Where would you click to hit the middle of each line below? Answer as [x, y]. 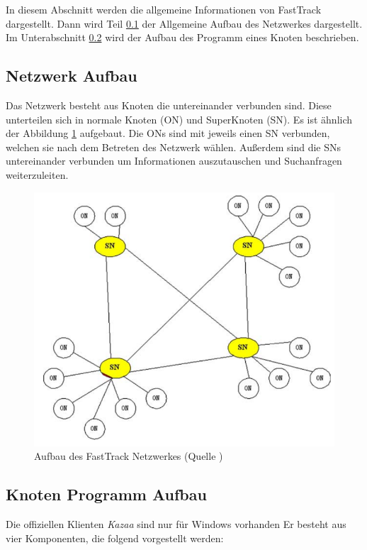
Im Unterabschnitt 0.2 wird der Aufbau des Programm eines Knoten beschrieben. [182, 37]
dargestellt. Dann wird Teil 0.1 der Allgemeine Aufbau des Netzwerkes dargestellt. [184, 23]
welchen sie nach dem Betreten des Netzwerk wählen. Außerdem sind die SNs [174, 147]
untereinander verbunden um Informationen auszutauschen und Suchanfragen [174, 161]
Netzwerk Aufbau [72, 76]
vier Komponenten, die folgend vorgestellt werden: [115, 538]
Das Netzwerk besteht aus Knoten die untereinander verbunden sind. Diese [169, 105]
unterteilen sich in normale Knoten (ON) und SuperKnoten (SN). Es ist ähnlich [179, 119]
